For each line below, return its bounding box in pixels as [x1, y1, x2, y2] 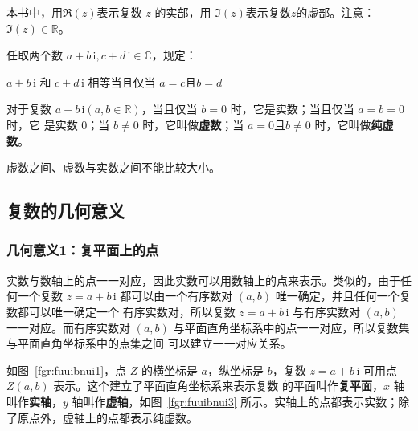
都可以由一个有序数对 [120, 287, 233, 304]
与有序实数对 [292, 303, 360, 319]
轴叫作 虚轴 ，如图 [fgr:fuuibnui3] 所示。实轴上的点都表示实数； [72, 392, 399, 409]
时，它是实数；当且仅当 [230, 100, 354, 117]
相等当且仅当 [88, 73, 156, 90]
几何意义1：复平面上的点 [6, 240, 159, 260]
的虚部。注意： [296, 4, 375, 20]
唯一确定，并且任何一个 [275, 287, 400, 304]
